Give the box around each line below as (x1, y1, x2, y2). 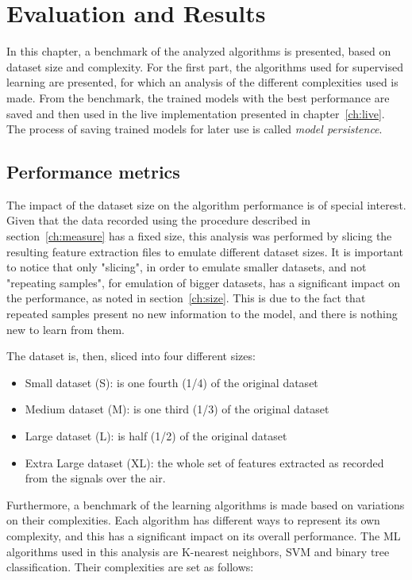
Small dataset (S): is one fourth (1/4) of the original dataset (25, 374, 318, 390)
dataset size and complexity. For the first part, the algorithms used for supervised (6, 58, 403, 75)
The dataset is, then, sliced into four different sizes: (6, 348, 256, 364)
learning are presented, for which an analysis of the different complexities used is (6, 74, 399, 90)
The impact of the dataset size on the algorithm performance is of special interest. (6, 196, 406, 213)
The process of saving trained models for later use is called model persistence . (6, 121, 383, 137)
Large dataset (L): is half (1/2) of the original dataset (25, 428, 287, 444)
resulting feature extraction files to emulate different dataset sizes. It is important (6, 243, 403, 259)
